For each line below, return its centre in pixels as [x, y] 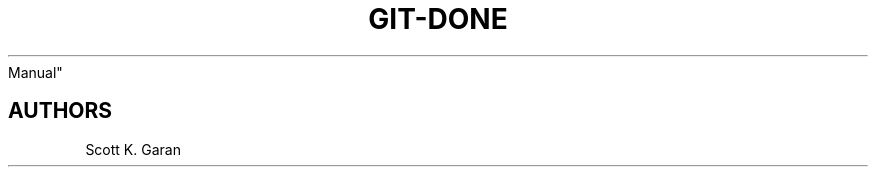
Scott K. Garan [133, 149]
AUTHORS [60, 111]
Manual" [35, 72]
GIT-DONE [438, 19]
